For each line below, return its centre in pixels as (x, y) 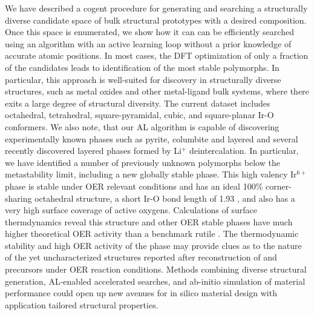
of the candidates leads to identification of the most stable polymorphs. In (142, 67)
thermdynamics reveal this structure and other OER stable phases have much (149, 221)
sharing (18, 198)
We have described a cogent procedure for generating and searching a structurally (156, 8)
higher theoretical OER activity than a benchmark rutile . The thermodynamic (152, 234)
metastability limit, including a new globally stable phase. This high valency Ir (151, 174)
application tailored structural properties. (82, 304)
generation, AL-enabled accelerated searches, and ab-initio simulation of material (155, 281)
